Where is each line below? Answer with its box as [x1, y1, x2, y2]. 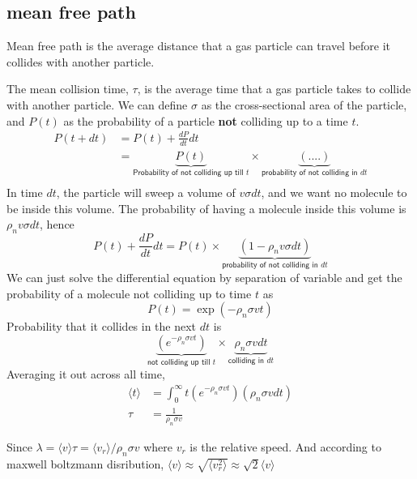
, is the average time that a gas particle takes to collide [137, 80, 411, 97]
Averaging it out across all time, [6, 366, 165, 383]
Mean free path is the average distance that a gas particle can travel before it [6, 37, 391, 54]
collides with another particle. [6, 53, 155, 70]
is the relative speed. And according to [189, 438, 381, 455]
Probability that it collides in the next [6, 318, 197, 335]
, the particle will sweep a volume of [56, 184, 236, 201]
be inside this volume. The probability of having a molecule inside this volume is [6, 199, 406, 216]
